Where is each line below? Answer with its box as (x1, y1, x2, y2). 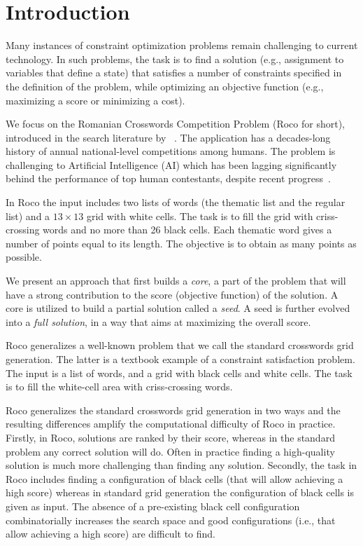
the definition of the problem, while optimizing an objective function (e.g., (6, 79, 324, 93)
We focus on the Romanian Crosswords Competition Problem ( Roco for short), (6, 116, 345, 131)
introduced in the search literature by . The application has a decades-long (6, 130, 331, 144)
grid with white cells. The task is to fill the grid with (86, 208, 313, 223)
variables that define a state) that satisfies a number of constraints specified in (6, 65, 342, 80)
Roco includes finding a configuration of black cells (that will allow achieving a (6, 471, 343, 486)
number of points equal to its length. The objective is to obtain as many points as (6, 236, 357, 250)
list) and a (6, 208, 50, 223)
